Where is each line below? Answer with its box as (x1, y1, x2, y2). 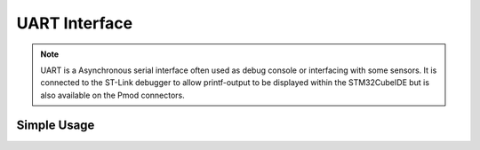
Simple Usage (16, 117, 95, 132)
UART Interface (16, 13, 133, 33)
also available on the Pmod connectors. (40, 90, 186, 100)
